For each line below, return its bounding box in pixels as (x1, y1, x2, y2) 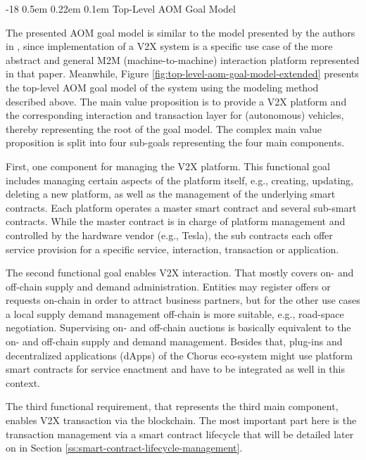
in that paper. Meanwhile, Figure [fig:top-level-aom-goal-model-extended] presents (6, 66, 359, 81)
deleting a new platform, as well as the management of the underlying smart (6, 186, 336, 201)
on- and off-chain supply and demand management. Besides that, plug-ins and (6, 334, 343, 349)
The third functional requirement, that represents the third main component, (6, 399, 339, 414)
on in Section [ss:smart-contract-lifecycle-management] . (6, 440, 243, 455)
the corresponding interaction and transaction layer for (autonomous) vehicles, (6, 108, 344, 122)
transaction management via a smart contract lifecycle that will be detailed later (6, 426, 354, 441)
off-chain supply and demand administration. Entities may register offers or (6, 279, 331, 293)
